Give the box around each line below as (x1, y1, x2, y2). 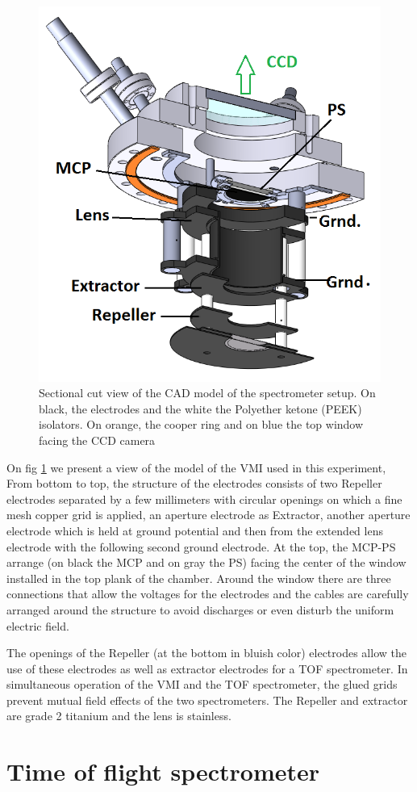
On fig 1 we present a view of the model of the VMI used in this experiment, (6, 459, 386, 476)
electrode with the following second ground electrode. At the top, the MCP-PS (6, 538, 396, 555)
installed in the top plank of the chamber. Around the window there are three (6, 569, 391, 586)
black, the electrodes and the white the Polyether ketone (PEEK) (39, 400, 362, 417)
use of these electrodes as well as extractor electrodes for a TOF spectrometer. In (6, 660, 408, 677)
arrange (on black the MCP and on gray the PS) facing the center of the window (6, 554, 407, 571)
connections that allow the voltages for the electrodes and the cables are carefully (6, 585, 409, 602)
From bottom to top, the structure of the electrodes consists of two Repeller (6, 475, 382, 492)
